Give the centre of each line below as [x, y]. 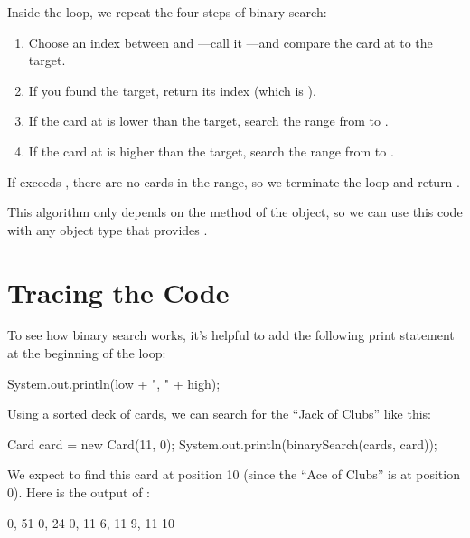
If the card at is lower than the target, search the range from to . [208, 121]
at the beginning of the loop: [87, 353]
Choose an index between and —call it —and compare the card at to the [230, 42]
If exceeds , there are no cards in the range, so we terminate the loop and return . [234, 181]
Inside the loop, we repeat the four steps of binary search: [167, 12]
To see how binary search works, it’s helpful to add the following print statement [231, 335]
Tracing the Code [118, 292]
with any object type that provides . [108, 229]
